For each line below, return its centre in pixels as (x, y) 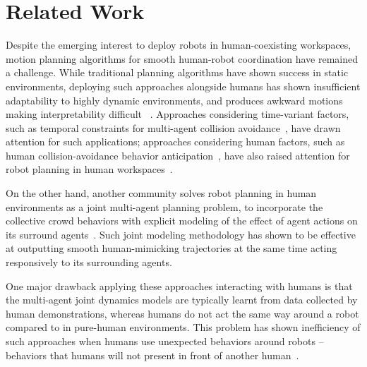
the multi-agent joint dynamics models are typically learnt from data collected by (182, 300)
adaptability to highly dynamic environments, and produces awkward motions (174, 100)
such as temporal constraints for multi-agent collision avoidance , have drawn (173, 127)
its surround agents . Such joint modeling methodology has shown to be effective (181, 234)
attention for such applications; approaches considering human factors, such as (175, 142)
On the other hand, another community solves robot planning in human (161, 193)
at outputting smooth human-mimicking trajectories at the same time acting (172, 248)
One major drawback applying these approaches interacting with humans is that (179, 285)
